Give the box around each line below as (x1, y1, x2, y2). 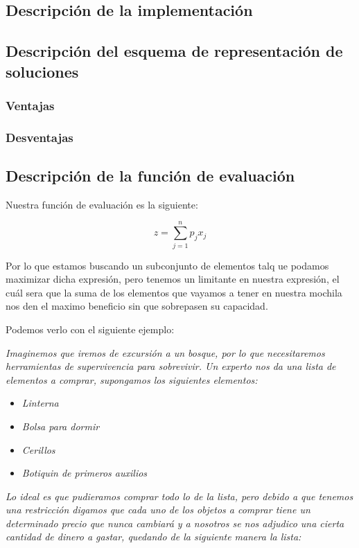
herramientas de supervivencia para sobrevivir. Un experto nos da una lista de (6, 359, 336, 373)
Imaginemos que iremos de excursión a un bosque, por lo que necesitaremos (6, 345, 325, 360)
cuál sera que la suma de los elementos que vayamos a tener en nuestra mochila (6, 285, 342, 299)
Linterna (21, 396, 59, 410)
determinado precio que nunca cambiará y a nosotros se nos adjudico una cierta (6, 515, 344, 530)
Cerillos (21, 442, 55, 457)
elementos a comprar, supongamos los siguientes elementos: (6, 372, 258, 387)
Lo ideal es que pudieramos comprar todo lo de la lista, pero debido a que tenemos (6, 488, 353, 503)
